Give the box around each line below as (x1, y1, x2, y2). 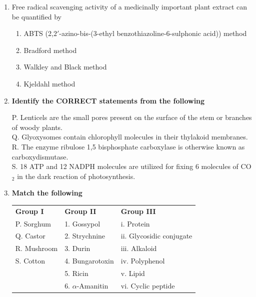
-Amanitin (76, 280, 108, 290)
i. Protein (120, 218, 150, 228)
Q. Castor (15, 230, 45, 241)
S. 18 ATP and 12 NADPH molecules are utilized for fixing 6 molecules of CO (11, 161, 251, 171)
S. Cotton (15, 255, 45, 266)
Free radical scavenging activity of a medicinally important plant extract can (11, 1, 247, 11)
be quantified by (11, 11, 61, 21)
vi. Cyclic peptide (120, 280, 175, 290)
